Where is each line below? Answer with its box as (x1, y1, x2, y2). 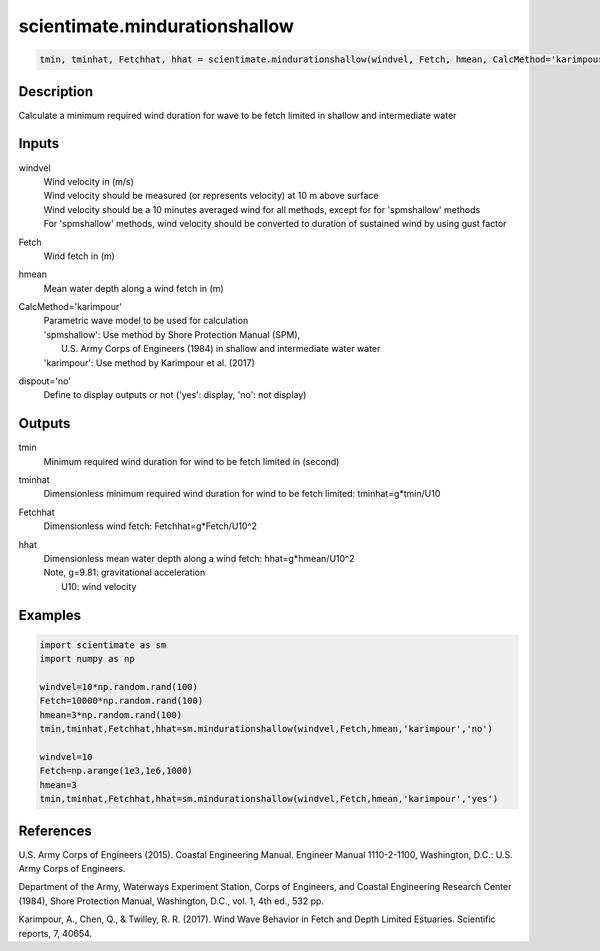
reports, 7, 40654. (18, 927, 93, 939)
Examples (18, 606, 82, 624)
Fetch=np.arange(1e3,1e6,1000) (39, 765, 194, 777)
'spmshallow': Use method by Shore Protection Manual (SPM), (43, 328, 301, 340)
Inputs (18, 135, 60, 152)
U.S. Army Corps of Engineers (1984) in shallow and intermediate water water (61, 343, 381, 355)
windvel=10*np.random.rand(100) (39, 681, 199, 692)
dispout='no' (18, 375, 72, 387)
